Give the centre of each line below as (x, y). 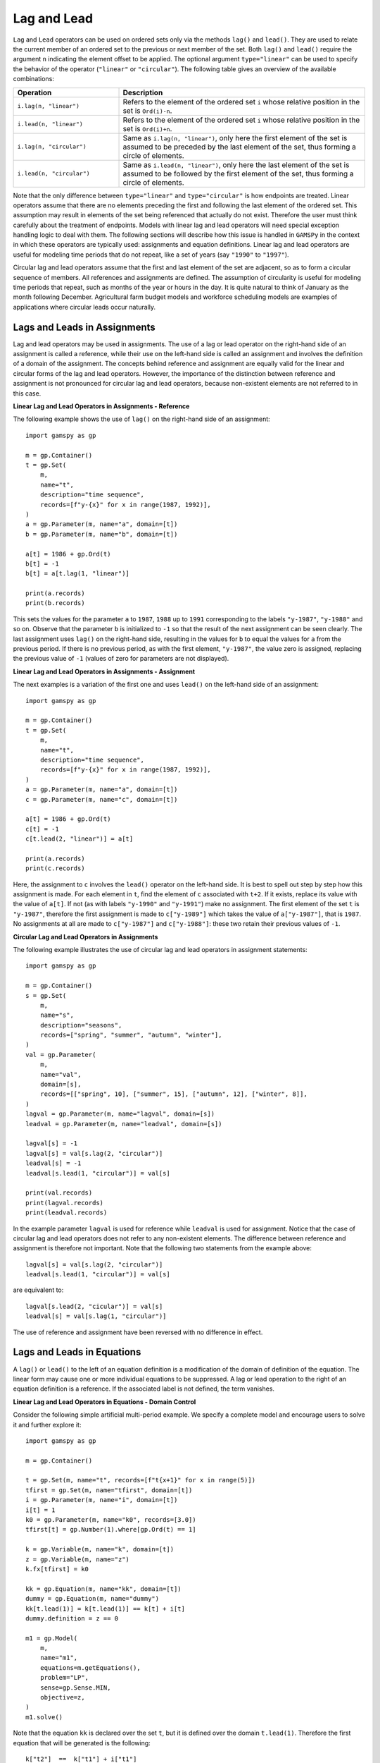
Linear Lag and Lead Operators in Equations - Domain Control (104, 1402)
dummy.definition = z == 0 (72, 1618)
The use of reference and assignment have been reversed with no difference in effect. (138, 1332)
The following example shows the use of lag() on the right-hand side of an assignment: (141, 419)
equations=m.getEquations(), (90, 1667)
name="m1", (59, 1658)
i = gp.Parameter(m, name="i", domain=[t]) (102, 1500)
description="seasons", (81, 1025)
